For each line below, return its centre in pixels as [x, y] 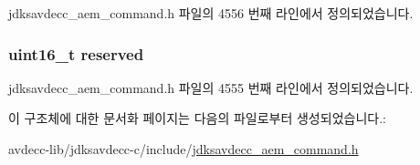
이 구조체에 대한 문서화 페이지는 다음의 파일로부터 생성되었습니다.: [197, 118]
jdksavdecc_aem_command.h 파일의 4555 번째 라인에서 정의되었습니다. [211, 87]
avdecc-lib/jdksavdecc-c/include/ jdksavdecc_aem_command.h [184, 149]
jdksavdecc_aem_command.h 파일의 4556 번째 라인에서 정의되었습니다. [211, 13]
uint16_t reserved [76, 53]
